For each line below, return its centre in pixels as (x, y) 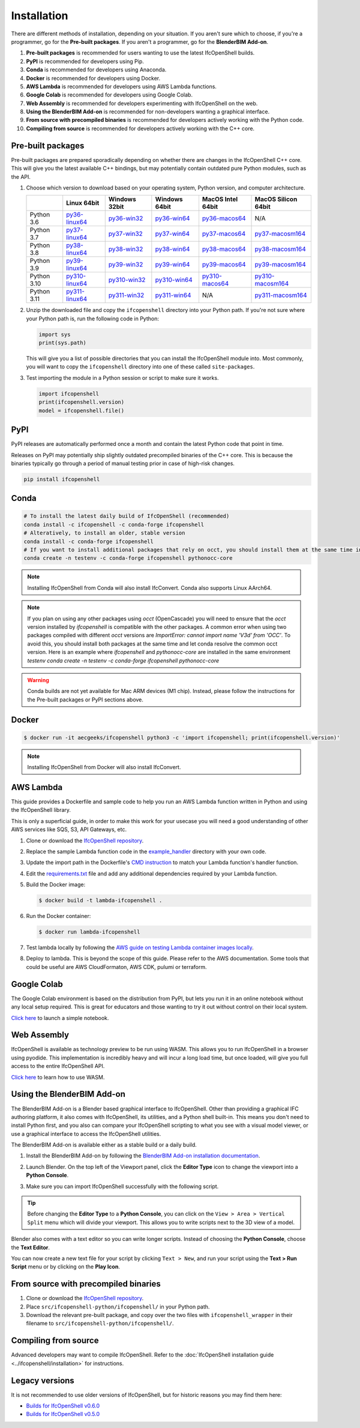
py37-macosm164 (280, 234)
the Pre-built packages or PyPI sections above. (85, 700)
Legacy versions (43, 1380)
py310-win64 (174, 280)
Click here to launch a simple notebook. (60, 1018)
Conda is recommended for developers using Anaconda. (96, 70)
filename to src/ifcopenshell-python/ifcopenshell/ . (100, 1324)
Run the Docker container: (58, 916)
